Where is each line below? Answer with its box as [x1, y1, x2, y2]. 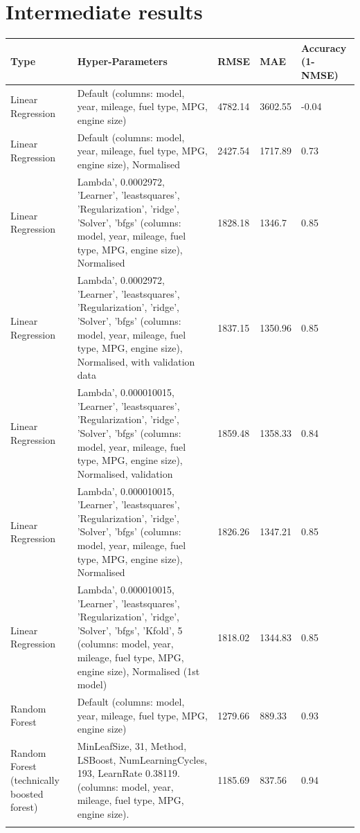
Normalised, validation [77, 466, 173, 481]
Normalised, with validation [77, 354, 195, 368]
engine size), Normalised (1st [77, 663, 200, 678]
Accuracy [301, 40, 347, 55]
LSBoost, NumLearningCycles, [77, 752, 208, 767]
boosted [10, 786, 44, 800]
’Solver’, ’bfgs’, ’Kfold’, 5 [77, 622, 183, 637]
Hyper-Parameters [77, 54, 168, 69]
